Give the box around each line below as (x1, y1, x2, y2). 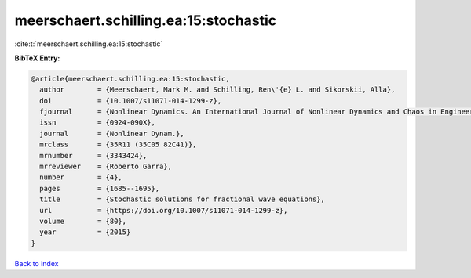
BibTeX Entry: (14, 53, 60, 63)
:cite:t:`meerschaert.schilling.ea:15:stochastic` (14, 39, 163, 49)
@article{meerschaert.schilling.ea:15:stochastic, (31, 74, 231, 83)
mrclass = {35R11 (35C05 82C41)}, (39, 140, 197, 149)
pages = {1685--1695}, (39, 184, 160, 193)
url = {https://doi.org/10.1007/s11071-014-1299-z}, (39, 206, 288, 215)
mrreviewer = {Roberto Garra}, (39, 162, 173, 171)
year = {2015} (39, 228, 131, 236)
